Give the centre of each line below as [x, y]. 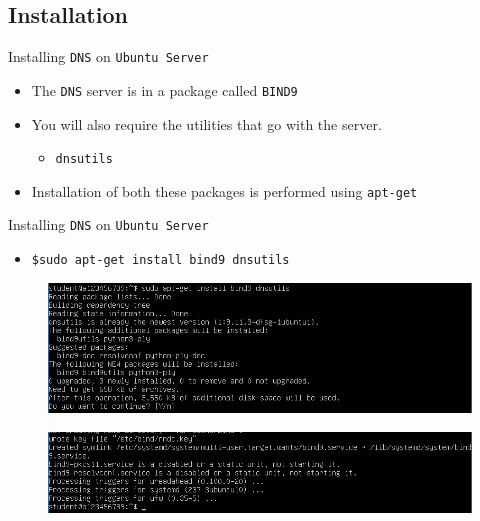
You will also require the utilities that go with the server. [206, 123]
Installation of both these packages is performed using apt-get [224, 190]
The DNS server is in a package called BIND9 [164, 89]
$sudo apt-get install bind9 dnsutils [160, 260]
